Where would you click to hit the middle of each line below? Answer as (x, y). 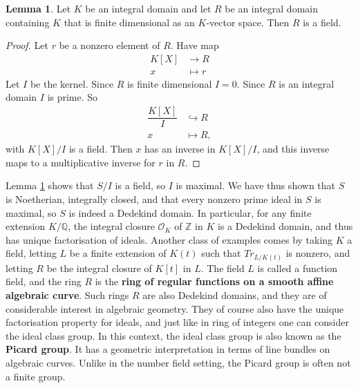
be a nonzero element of (110, 45)
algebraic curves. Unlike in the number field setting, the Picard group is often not (178, 362)
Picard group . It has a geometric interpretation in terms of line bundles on (168, 349)
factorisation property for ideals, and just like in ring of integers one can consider (177, 322)
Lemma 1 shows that (50, 185)
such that (221, 253)
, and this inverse (293, 149)
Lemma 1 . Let (38, 8)
